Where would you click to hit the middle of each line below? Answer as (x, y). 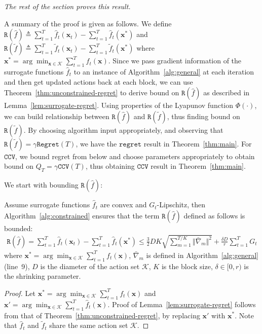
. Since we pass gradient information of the (175, 61)
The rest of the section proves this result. (67, 6)
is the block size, (187, 266)
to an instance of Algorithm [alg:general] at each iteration (164, 71)
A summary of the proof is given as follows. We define (88, 23)
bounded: (18, 228)
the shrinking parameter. (43, 276)
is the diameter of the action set (90, 266)
